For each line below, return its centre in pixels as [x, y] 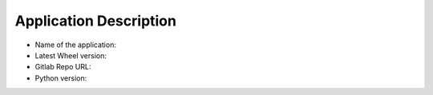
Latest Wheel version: [71, 55]
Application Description [95, 21]
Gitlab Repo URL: [63, 67]
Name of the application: [75, 45]
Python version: [61, 78]
